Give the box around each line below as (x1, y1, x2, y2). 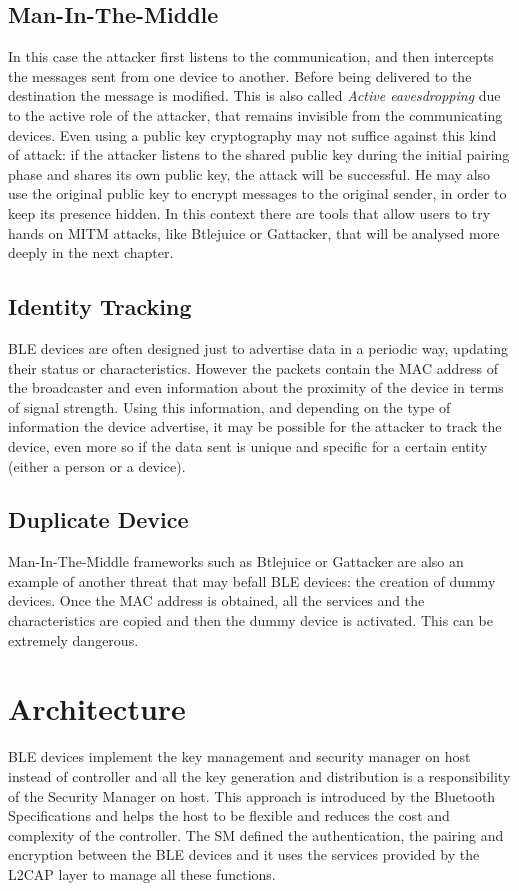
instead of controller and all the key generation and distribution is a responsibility (8, 765, 511, 786)
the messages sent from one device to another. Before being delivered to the (8, 65, 472, 86)
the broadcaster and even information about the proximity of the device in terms (8, 377, 504, 398)
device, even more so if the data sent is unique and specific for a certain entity (8, 435, 488, 456)
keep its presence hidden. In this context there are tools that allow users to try (8, 202, 491, 223)
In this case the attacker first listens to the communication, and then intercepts (8, 46, 494, 67)
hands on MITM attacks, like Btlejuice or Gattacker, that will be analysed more (8, 222, 500, 243)
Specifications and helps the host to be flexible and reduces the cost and (8, 805, 450, 826)
